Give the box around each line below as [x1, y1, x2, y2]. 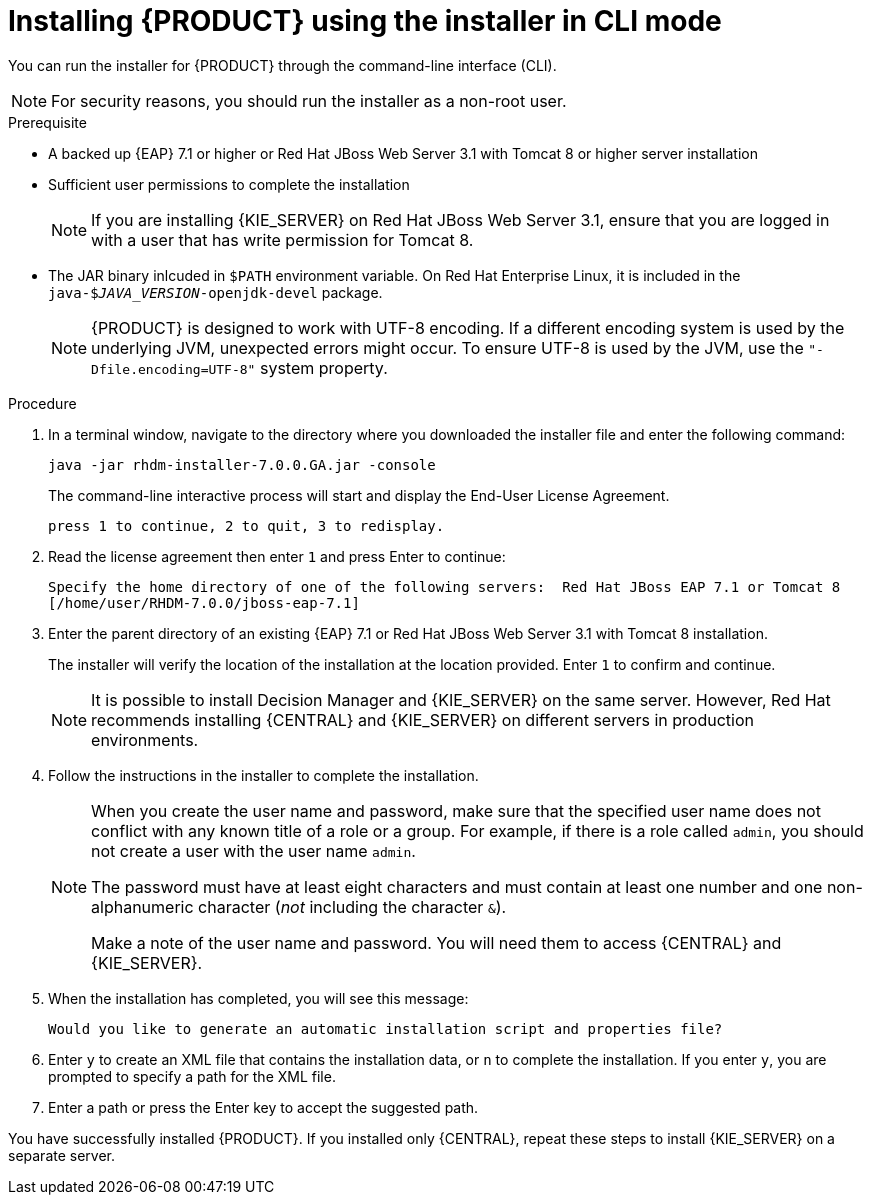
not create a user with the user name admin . [91, 840, 416, 861]
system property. [259, 357, 388, 378]
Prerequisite [8, 113, 87, 131]
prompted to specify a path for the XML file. [48, 1067, 336, 1085]
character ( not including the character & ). [198, 896, 507, 917]
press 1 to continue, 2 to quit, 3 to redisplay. [48, 517, 445, 534]
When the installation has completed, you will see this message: [48, 989, 469, 1007]
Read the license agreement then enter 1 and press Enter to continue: [48, 547, 506, 565]
